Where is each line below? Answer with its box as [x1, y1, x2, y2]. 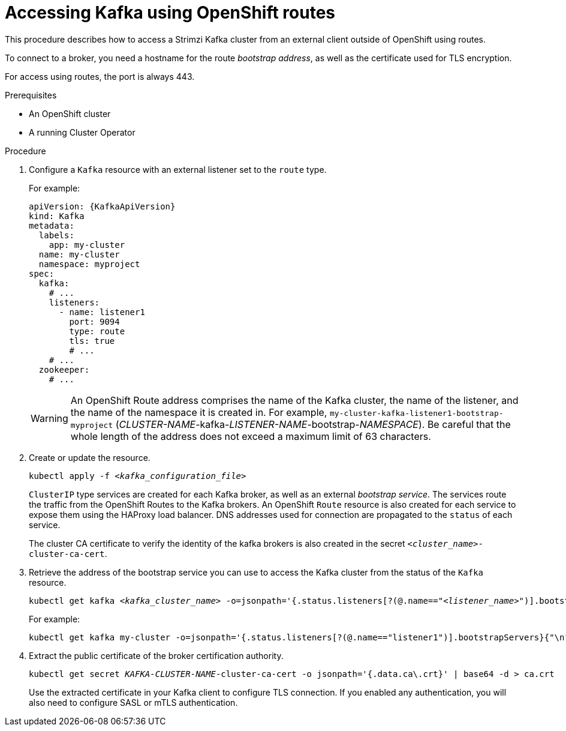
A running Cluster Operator [29, 127, 136, 137]
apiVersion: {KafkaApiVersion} [29, 201, 176, 211]
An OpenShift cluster [29, 108, 111, 119]
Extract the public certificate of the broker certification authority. [29, 650, 284, 661]
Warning [31, 412, 68, 424]
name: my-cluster [38, 249, 120, 259]
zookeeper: [38, 364, 90, 375]
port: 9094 [69, 316, 120, 326]
